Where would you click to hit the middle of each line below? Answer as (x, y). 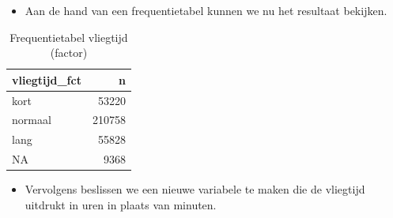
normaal (32, 120)
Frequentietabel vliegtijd (69, 37)
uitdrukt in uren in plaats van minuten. (121, 204)
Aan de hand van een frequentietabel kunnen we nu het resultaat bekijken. (206, 10)
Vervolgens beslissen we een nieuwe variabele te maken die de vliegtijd (195, 189)
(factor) (69, 53)
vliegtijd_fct (47, 79)
